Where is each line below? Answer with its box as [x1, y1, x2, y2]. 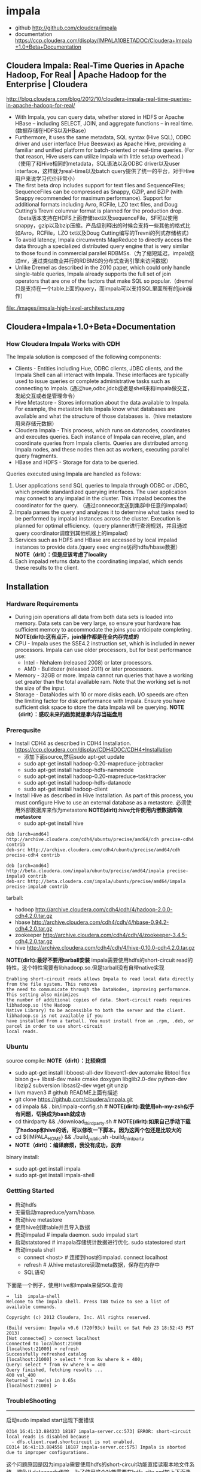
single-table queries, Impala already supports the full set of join [14, 270, 172, 277]
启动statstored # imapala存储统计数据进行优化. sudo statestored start [14, 1238, 186, 1246]
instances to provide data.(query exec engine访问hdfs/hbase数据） [14, 543, 181, 550]
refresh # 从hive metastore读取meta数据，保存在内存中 [23, 1261, 160, 1268]
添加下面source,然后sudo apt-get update [23, 753, 124, 761]
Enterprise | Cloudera [6, 79, 88, 89]
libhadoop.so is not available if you [6, 1013, 103, 1019]
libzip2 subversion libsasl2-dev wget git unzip [14, 1082, 129, 1089]
